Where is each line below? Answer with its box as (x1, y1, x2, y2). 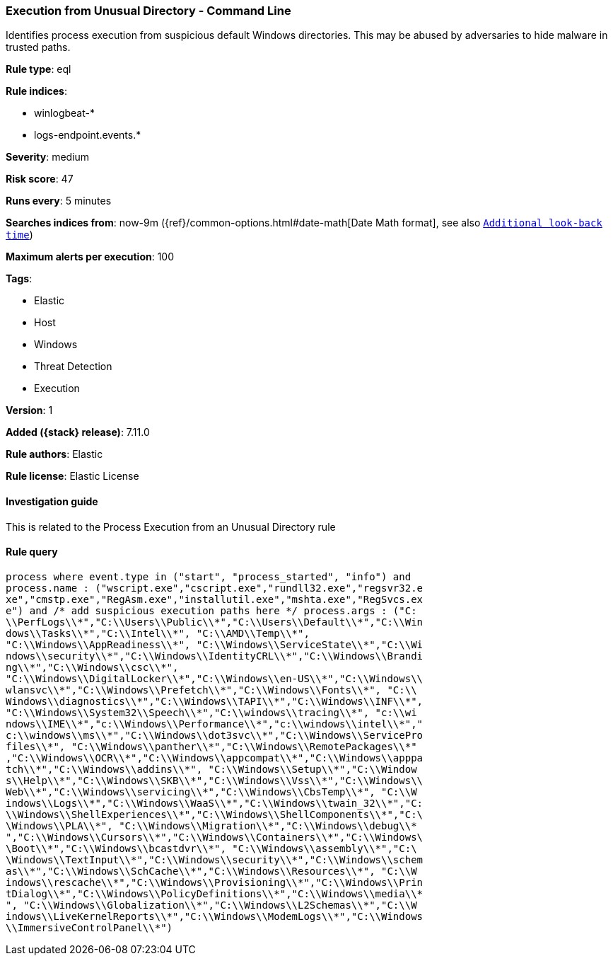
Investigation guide (6, 495, 98, 507)
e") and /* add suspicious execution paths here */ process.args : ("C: (6, 604, 417, 616)
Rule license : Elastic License (6, 470, 139, 483)
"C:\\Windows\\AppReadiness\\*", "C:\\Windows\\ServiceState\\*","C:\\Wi (6, 638, 424, 650)
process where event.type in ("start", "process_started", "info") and (6, 570, 411, 582)
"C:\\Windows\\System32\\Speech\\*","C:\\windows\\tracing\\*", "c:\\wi (6, 706, 417, 718)
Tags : (6, 272, 33, 285)
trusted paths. (6, 41, 71, 54)
